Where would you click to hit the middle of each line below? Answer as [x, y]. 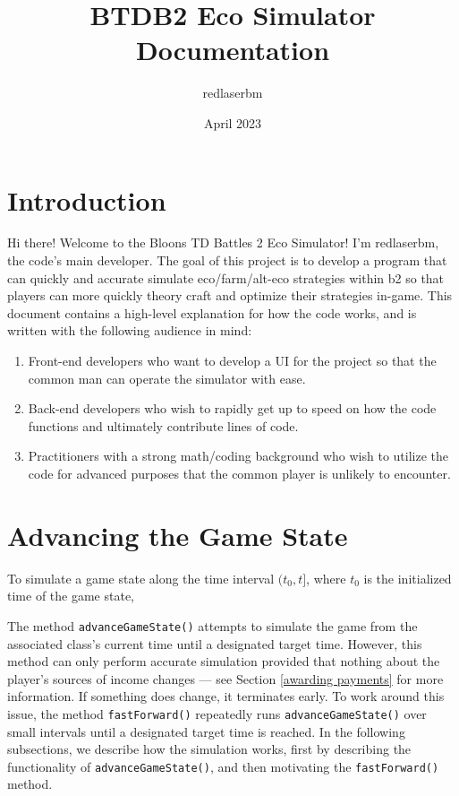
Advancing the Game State [178, 535]
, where [326, 578]
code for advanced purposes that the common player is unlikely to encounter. [239, 473]
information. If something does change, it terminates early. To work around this [226, 696]
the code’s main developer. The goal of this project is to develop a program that [227, 260]
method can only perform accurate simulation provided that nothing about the [224, 661]
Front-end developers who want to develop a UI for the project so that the [232, 360]
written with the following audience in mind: [130, 330]
